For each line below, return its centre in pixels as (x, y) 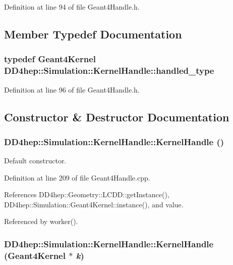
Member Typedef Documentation (93, 34)
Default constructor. (35, 161)
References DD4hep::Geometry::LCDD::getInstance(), (87, 194)
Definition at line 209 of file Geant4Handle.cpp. (77, 177)
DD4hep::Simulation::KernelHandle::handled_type (109, 71)
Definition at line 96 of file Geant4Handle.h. (72, 89)
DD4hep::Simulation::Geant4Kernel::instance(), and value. (94, 204)
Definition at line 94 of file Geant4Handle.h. (72, 7)
